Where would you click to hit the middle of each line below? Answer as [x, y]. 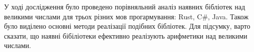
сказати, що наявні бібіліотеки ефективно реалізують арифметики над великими [126, 35]
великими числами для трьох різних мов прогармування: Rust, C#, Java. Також [126, 16]
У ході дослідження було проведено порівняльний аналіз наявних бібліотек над [125, 6]
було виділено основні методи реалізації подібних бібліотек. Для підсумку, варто [127, 26]
